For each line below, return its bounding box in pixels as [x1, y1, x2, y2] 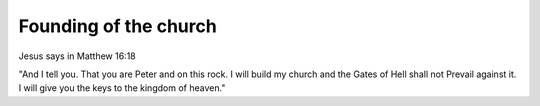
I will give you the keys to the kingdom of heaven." [18, 82, 226, 94]
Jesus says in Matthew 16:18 [18, 50, 137, 62]
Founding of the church [18, 15, 217, 37]
